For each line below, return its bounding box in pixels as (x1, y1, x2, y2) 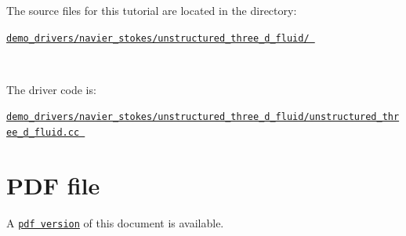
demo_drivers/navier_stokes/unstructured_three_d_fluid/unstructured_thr (6, 111, 400, 123)
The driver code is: (6, 81, 96, 97)
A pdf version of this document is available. (6, 214, 224, 231)
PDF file (6, 169, 100, 201)
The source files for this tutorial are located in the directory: (6, 2, 297, 18)
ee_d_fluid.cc (6, 127, 80, 139)
